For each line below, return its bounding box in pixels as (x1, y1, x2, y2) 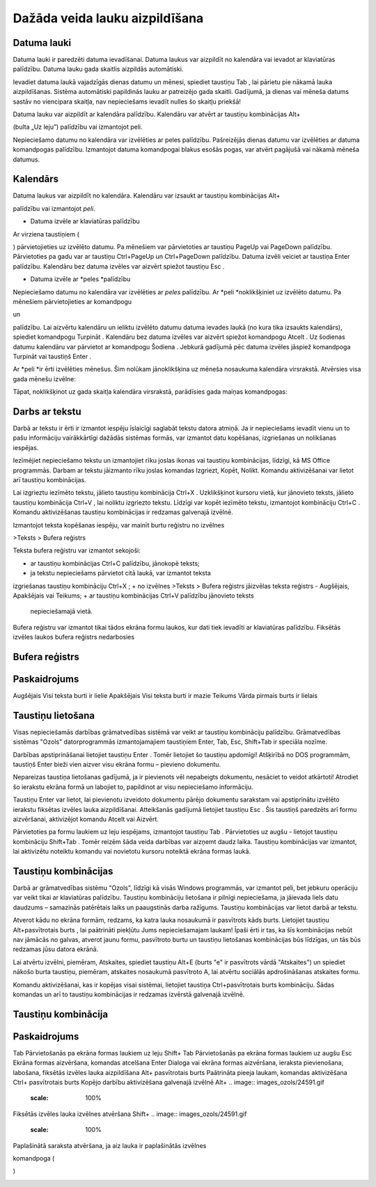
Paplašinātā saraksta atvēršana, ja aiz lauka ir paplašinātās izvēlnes (13, 1141, 207, 1149)
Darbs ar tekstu (13, 406, 81, 417)
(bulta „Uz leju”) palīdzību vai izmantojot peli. (13, 122, 143, 132)
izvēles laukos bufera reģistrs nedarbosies (13, 633, 135, 642)
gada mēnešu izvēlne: (13, 374, 77, 383)
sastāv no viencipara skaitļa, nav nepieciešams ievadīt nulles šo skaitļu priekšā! (13, 97, 242, 106)
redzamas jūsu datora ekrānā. (13, 945, 99, 953)
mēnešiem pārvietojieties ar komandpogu (13, 298, 132, 305)
